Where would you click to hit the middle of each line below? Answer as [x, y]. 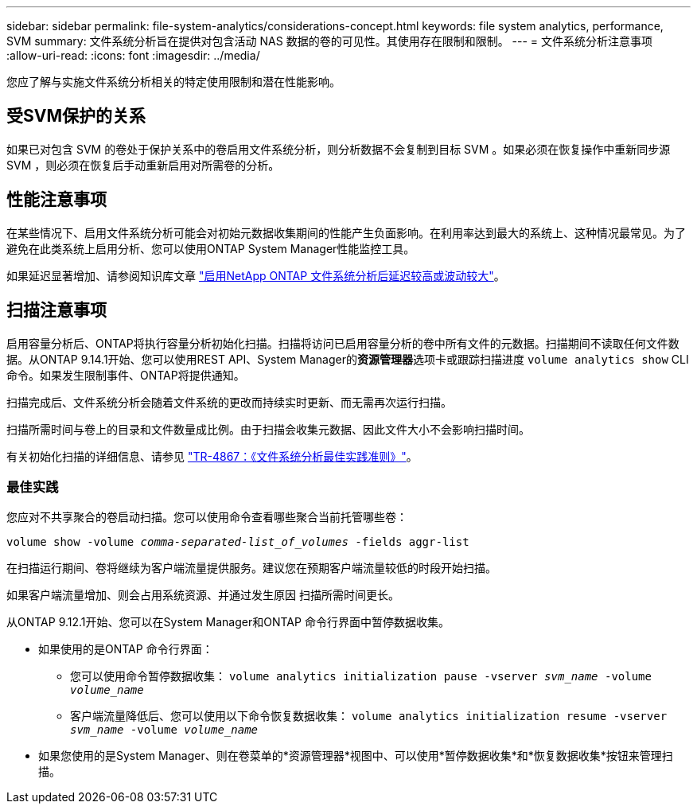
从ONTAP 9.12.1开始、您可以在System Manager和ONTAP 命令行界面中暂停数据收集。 [228, 622]
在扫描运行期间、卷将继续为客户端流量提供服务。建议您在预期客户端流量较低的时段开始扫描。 [251, 568]
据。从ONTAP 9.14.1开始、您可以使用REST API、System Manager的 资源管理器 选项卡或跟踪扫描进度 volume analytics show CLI [348, 359]
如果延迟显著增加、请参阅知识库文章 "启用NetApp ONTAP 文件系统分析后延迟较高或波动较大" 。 [256, 275]
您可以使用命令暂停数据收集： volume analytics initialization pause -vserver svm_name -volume [361, 676]
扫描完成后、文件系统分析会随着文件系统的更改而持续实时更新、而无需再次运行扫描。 [229, 402]
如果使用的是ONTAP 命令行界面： [126, 649]
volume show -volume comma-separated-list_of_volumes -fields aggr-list [238, 542]
